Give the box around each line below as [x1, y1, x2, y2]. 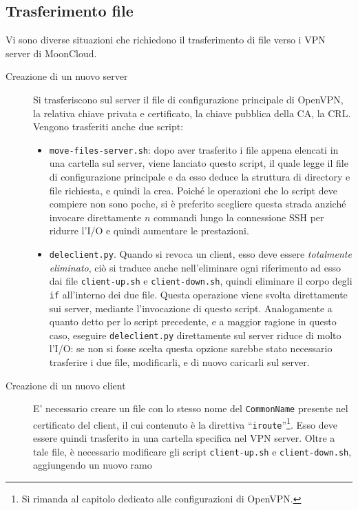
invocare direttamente [49, 210, 142, 224]
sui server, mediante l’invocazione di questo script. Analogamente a [49, 300, 333, 315]
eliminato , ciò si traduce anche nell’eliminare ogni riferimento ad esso [49, 260, 341, 274]
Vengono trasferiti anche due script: [33, 119, 184, 134]
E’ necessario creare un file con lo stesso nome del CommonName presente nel [33, 401, 348, 416]
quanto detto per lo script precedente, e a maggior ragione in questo [49, 314, 337, 329]
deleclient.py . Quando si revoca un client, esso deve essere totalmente [49, 246, 352, 261]
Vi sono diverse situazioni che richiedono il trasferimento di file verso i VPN [6, 32, 326, 47]
